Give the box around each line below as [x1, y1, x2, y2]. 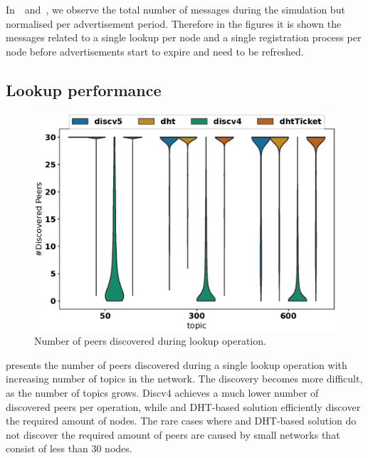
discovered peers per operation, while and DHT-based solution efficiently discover [6, 399, 361, 414]
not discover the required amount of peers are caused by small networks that [6, 427, 340, 442]
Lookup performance [6, 78, 162, 100]
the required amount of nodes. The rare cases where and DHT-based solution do [6, 413, 357, 428]
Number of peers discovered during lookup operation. [34, 333, 266, 348]
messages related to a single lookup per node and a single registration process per [6, 30, 362, 45]
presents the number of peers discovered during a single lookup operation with [6, 357, 347, 372]
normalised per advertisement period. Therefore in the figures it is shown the [6, 16, 342, 31]
